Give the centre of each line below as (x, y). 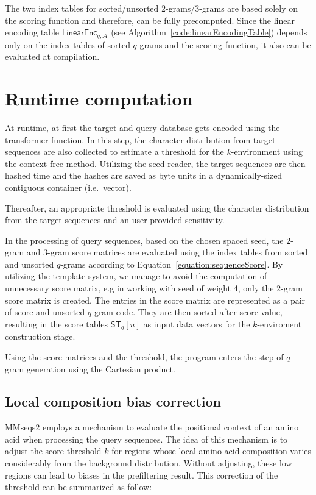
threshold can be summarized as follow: (79, 487)
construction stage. (40, 336)
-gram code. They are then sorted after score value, (187, 312)
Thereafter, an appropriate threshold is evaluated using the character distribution (157, 208)
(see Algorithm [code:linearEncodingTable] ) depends (209, 32)
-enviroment (279, 323)
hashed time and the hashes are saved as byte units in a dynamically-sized (144, 175)
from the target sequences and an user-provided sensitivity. (115, 220)
